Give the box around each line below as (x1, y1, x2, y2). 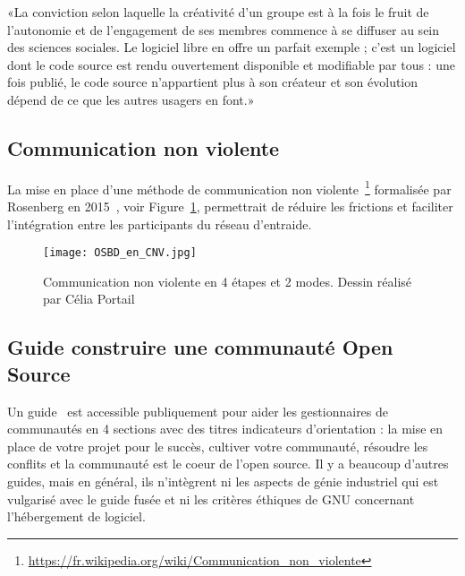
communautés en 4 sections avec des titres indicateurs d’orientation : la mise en (7, 419, 444, 438)
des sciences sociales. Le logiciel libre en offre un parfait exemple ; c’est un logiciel (7, 38, 456, 56)
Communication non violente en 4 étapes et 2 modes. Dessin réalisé (43, 271, 412, 290)
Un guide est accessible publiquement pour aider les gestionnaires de (7, 401, 389, 420)
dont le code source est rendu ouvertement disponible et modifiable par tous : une (7, 55, 455, 73)
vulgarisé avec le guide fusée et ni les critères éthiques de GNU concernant (7, 489, 415, 508)
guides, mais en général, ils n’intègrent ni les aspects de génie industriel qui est (7, 472, 439, 491)
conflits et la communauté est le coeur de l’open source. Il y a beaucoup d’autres (7, 454, 449, 473)
